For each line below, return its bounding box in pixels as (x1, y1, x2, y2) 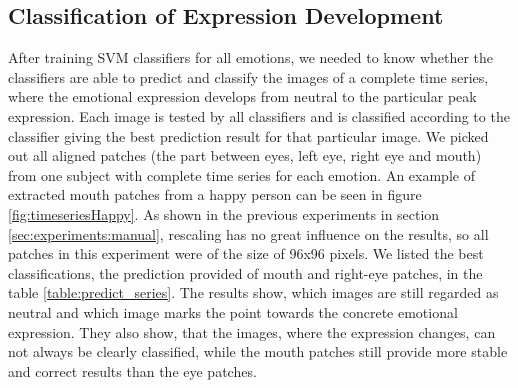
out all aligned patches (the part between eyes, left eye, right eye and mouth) (8, 145, 482, 166)
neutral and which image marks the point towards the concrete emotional (8, 301, 458, 322)
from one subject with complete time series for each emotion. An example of (8, 164, 475, 185)
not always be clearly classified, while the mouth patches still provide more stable (8, 341, 508, 362)
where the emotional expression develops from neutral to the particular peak (8, 86, 477, 107)
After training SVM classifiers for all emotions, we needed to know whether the (8, 47, 494, 68)
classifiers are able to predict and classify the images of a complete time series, (8, 66, 489, 87)
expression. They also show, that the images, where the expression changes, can (8, 321, 496, 342)
